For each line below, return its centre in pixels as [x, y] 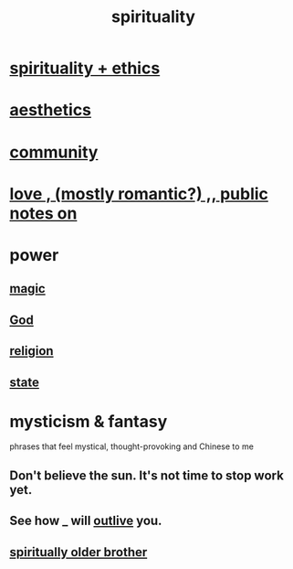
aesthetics [51, 110]
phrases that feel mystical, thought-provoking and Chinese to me [131, 446]
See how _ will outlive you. [86, 521]
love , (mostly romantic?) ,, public [139, 193]
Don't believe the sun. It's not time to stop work [147, 475]
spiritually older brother [78, 552]
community [54, 152]
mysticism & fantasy [89, 421]
